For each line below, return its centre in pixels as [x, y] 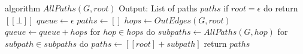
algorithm [23, 8]
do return [281, 8]
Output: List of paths [158, 8]
